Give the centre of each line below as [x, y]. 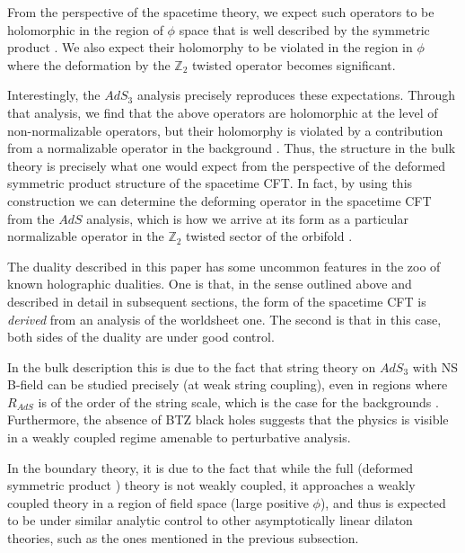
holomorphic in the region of [85, 29]
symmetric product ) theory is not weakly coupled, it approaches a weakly [211, 485]
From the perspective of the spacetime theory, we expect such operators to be [221, 12]
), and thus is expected [383, 502]
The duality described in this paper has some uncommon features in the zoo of [224, 266]
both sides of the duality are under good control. [141, 337]
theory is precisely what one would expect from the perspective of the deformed [227, 165]
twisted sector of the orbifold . [269, 236]
